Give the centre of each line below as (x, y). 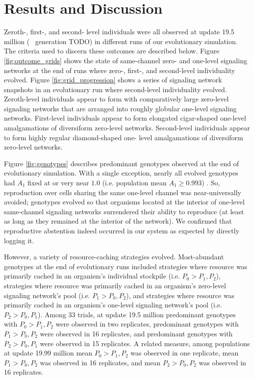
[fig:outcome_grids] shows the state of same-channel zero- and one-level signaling (126, 60)
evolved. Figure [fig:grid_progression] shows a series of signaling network (113, 80)
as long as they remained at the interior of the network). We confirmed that (118, 221)
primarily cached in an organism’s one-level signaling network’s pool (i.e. (113, 305)
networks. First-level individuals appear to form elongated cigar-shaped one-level (125, 118)
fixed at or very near (58, 183)
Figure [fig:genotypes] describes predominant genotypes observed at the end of (122, 163)
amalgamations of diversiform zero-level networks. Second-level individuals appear (127, 128)
